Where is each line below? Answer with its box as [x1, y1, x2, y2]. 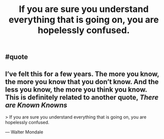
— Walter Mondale [5, 129, 43, 135]
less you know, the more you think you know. [5, 85, 147, 94]
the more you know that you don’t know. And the [5, 77, 159, 86]
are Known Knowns [5, 101, 67, 109]
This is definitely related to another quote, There [5, 93, 159, 102]
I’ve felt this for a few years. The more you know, [5, 70, 160, 78]
